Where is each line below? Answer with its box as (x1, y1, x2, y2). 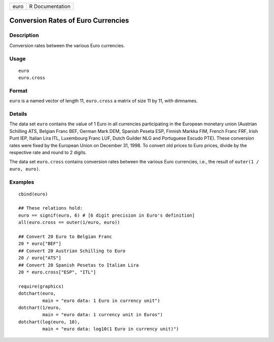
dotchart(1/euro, (18, 304, 61, 311)
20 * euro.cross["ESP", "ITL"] (18, 269, 96, 275)
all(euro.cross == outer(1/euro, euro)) (18, 220, 120, 225)
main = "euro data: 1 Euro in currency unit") (42, 297, 160, 303)
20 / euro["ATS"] (18, 255, 61, 261)
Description (9, 32, 39, 39)
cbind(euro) (18, 191, 48, 197)
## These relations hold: (18, 206, 83, 211)
